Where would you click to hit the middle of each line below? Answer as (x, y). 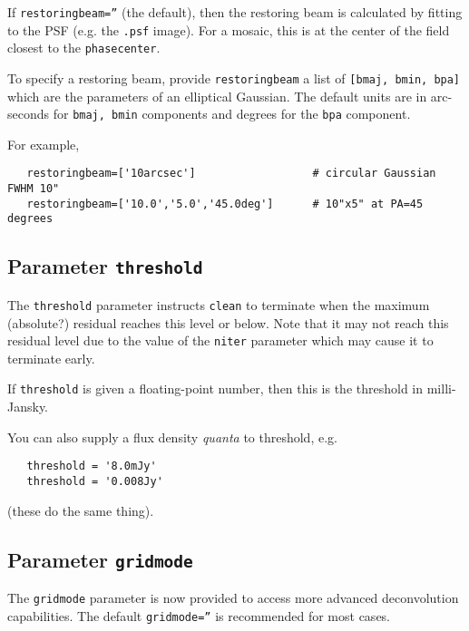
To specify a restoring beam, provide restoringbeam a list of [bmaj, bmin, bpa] (234, 78)
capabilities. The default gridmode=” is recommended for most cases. (199, 615)
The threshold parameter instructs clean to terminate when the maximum (219, 304)
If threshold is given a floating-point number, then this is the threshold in (215, 388)
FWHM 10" (34, 189)
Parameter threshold (105, 266)
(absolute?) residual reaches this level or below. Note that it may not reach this (228, 322)
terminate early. (51, 358)
